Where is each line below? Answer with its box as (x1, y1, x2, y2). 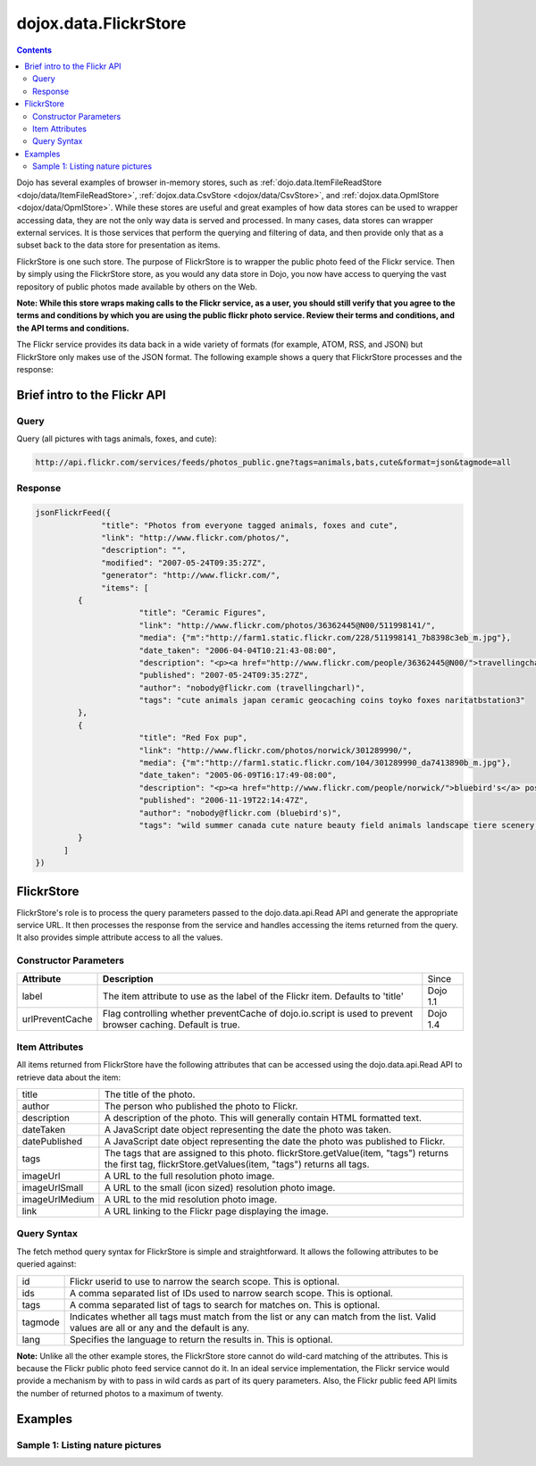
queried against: (16, 1259, 77, 1269)
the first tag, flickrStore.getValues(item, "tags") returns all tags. (104, 1158, 370, 1170)
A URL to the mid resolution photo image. (104, 1194, 278, 1206)
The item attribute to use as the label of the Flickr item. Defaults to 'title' (103, 990, 404, 1002)
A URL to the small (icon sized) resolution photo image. (104, 1182, 336, 1194)
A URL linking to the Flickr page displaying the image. (104, 1205, 330, 1218)
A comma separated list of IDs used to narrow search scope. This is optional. (70, 1286, 393, 1299)
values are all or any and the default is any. (70, 1321, 250, 1334)
